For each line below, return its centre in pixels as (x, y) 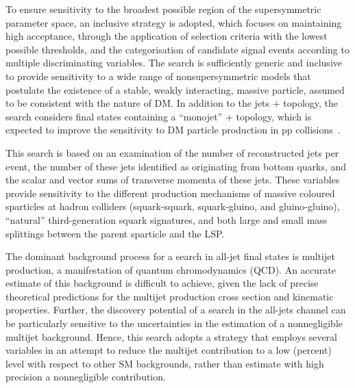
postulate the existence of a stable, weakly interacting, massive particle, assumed (175, 89)
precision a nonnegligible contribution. (86, 377)
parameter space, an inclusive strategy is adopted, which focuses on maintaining (174, 22)
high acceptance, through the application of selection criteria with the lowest (167, 36)
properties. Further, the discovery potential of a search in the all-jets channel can (176, 310)
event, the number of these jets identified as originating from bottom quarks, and (176, 166)
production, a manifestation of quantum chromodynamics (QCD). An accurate (171, 269)
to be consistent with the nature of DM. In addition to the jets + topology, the (172, 103)
